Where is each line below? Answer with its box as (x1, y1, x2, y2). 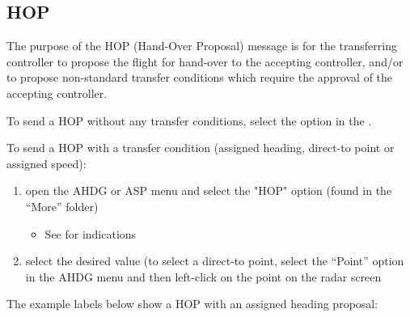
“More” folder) (25, 197, 99, 214)
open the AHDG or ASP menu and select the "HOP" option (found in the (25, 182, 392, 199)
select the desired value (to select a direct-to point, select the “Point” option (25, 252, 404, 269)
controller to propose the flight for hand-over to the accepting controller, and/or (6, 53, 404, 70)
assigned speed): (6, 154, 87, 171)
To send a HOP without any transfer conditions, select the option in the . (6, 112, 372, 129)
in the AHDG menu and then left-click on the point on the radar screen (25, 268, 382, 285)
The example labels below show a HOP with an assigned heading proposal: (6, 295, 378, 312)
